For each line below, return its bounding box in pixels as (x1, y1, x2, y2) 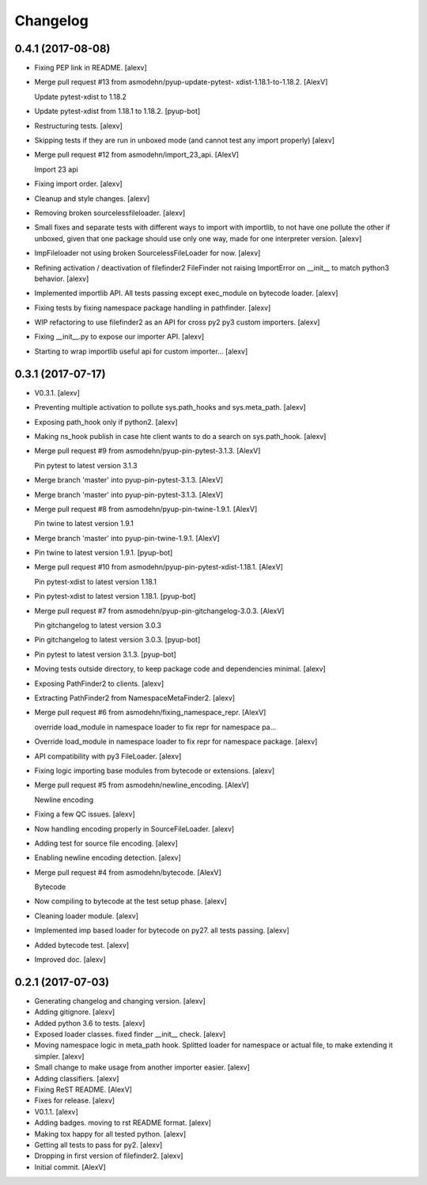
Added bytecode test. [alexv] (34, 940, 130, 949)
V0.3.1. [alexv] (34, 388, 81, 397)
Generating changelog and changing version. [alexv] (34, 996, 206, 1005)
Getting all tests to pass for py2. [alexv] (34, 1140, 163, 1149)
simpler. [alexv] (34, 1051, 85, 1061)
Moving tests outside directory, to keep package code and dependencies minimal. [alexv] (34, 664, 326, 674)
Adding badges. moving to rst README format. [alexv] (34, 1118, 211, 1127)
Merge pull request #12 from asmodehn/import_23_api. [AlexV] (34, 150, 240, 160)
